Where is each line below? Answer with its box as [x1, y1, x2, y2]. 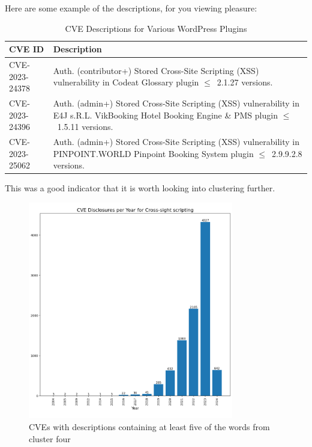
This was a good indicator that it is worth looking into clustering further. [5, 182, 275, 194]
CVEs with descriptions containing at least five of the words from [29, 421, 270, 433]
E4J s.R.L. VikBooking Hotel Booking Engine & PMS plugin [53, 108, 278, 121]
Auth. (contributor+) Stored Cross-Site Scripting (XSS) [53, 64, 259, 76]
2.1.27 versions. [217, 76, 273, 88]
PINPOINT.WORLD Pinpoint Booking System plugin [53, 147, 254, 159]
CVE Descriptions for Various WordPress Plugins [65, 22, 247, 34]
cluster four [29, 432, 71, 445]
